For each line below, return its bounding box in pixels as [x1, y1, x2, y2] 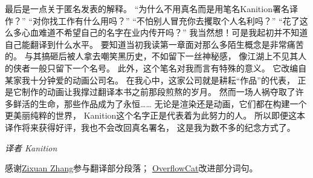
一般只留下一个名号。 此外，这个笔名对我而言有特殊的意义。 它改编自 [30, 61, 307, 74]
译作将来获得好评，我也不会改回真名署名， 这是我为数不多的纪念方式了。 [5, 120, 295, 133]
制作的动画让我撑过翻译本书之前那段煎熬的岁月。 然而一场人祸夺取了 [21, 85, 295, 98]
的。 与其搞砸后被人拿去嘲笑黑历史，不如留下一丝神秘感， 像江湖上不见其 [5, 50, 298, 62]
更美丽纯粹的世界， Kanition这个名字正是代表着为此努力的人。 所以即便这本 [5, 109, 306, 122]
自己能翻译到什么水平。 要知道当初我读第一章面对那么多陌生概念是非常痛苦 [5, 38, 304, 50]
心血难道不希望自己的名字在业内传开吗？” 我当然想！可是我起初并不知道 [21, 26, 308, 39]
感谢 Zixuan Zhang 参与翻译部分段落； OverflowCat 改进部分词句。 [5, 162, 258, 174]
